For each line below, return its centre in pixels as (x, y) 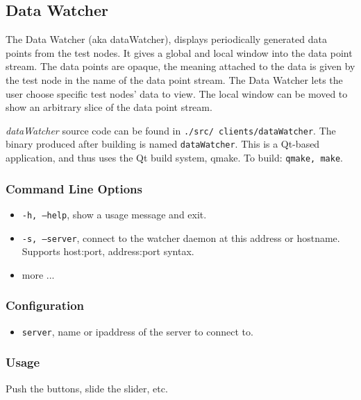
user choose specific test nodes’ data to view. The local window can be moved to (177, 93)
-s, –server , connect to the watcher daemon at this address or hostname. (181, 237)
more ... (38, 274)
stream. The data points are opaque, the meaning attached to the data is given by (180, 66)
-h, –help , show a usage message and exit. (114, 214)
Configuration (45, 305)
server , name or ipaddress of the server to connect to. (137, 331)
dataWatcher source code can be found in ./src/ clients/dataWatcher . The (171, 130)
